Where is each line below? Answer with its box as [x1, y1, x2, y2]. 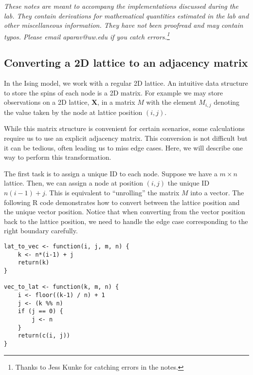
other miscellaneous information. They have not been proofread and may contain [4, 20, 243, 30]
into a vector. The [190, 187, 244, 198]
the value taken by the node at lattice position [4, 107, 143, 117]
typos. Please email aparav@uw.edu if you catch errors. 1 [4, 30, 170, 41]
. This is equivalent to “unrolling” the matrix [45, 187, 180, 198]
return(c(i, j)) [18, 332, 71, 339]
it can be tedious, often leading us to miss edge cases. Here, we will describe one [4, 142, 243, 152]
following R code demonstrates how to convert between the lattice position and [4, 197, 240, 207]
